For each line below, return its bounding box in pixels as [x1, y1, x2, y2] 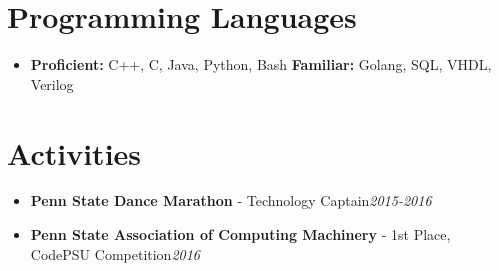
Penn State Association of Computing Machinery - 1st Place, [30, 224, 451, 245]
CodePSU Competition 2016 [30, 243, 201, 264]
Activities [7, 132, 142, 173]
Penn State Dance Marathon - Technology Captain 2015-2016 [30, 190, 432, 211]
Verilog [30, 73, 74, 94]
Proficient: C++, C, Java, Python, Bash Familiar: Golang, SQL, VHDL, [30, 54, 492, 75]
